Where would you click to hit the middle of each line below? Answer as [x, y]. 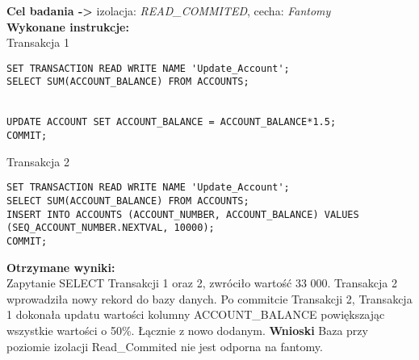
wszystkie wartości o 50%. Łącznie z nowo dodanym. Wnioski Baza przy [187, 330]
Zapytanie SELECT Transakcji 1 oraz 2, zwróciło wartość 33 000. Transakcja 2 [202, 283]
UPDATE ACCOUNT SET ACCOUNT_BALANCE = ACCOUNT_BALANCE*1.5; [172, 122]
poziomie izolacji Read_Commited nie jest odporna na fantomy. [165, 346]
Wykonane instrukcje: [68, 26]
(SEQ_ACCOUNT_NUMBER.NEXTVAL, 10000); [111, 228]
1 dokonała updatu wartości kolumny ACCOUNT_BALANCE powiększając [196, 314]
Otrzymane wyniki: [61, 267]
